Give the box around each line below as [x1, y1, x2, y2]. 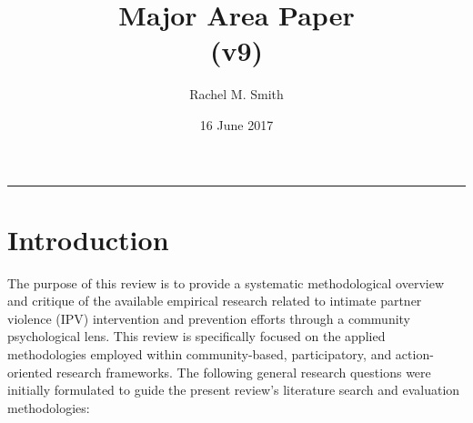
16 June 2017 [199, 115, 274, 134]
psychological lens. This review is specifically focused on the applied [7, 327, 386, 346]
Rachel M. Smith [189, 85, 284, 104]
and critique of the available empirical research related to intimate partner [7, 291, 422, 310]
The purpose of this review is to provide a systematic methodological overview [7, 273, 445, 292]
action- [395, 345, 434, 363]
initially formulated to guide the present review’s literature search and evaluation [7, 380, 460, 399]
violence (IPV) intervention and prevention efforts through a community [7, 308, 411, 327]
